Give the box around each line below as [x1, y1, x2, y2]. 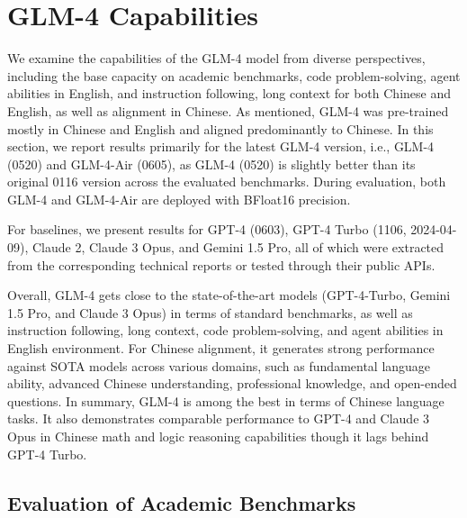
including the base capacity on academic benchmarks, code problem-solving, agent [7, 66, 461, 85]
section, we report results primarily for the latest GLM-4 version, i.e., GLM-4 [7, 137, 435, 156]
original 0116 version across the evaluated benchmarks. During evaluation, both [7, 172, 446, 191]
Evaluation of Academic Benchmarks [7, 488, 356, 516]
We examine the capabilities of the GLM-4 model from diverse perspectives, [7, 49, 426, 68]
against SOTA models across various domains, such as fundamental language [7, 356, 431, 375]
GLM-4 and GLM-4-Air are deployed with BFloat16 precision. [7, 189, 351, 208]
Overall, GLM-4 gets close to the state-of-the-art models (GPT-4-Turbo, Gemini [7, 286, 451, 304]
